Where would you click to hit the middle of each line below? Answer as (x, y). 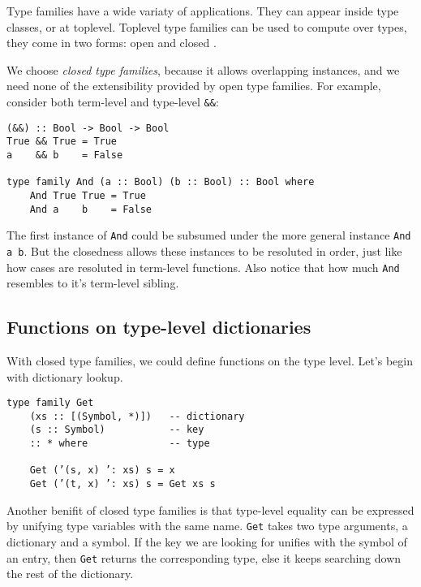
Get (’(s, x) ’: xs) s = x (102, 470)
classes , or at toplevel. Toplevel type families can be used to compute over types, (207, 26)
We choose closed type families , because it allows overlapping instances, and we (203, 69)
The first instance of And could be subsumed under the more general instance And (209, 235)
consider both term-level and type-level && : (113, 101)
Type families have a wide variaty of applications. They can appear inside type (203, 11)
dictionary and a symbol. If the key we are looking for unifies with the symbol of (207, 542)
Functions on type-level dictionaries (159, 327)
